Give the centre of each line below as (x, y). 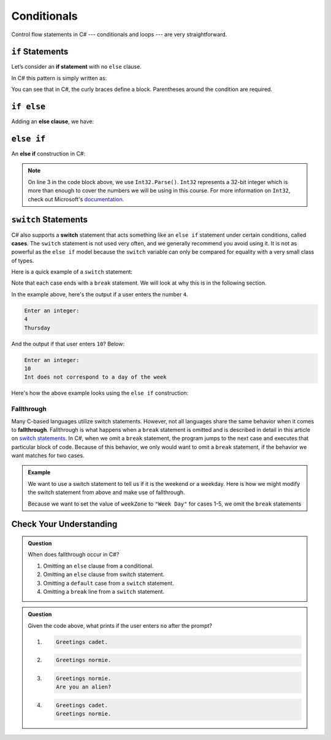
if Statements (40, 52)
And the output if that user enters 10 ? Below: (68, 344)
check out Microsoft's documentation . (76, 199)
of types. (23, 260)
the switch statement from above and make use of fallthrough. (106, 492)
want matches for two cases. (48, 456)
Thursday (37, 328)
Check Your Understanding (64, 524)
